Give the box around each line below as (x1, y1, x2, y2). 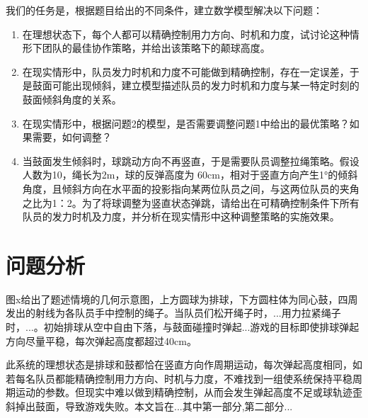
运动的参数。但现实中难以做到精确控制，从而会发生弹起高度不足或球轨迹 (15, 385, 352, 400)
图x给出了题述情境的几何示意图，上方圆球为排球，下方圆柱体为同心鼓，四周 (6, 291, 358, 306)
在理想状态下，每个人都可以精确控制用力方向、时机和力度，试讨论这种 (22, 26, 350, 41)
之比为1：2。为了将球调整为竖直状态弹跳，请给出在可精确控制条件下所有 (22, 195, 360, 210)
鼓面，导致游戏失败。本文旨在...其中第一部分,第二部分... (35, 399, 293, 413)
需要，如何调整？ (32, 130, 112, 145)
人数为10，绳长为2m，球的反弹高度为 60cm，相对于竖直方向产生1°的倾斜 (22, 167, 358, 182)
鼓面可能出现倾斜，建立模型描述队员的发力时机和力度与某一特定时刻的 (32, 78, 360, 93)
